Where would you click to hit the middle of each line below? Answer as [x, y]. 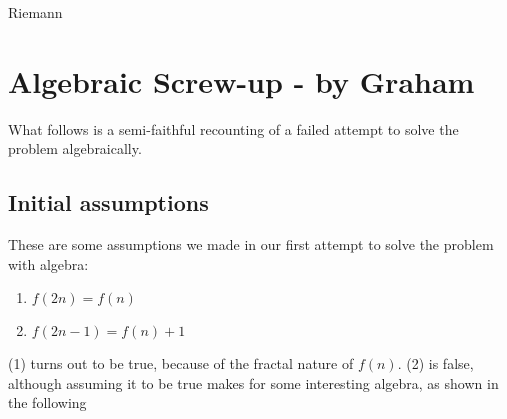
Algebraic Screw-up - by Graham [241, 80]
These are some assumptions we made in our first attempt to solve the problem [251, 244]
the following [47, 402]
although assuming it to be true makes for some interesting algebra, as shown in [253, 382]
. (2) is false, [435, 363]
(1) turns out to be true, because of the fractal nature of [181, 363]
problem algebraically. [75, 148]
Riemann [35, 12]
